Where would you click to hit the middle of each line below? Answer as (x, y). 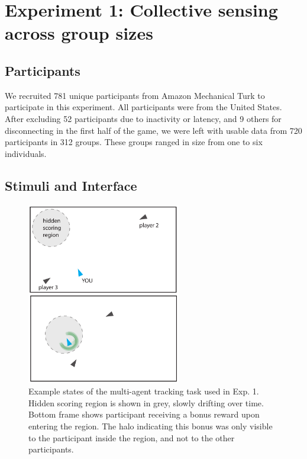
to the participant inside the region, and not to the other (132, 437)
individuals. (26, 153)
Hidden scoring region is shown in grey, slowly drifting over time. (146, 402)
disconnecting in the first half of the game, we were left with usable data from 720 (153, 130)
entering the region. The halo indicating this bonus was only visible (151, 426)
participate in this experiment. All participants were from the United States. (143, 107)
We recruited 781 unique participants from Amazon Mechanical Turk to (135, 95)
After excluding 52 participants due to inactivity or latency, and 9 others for (143, 118)
